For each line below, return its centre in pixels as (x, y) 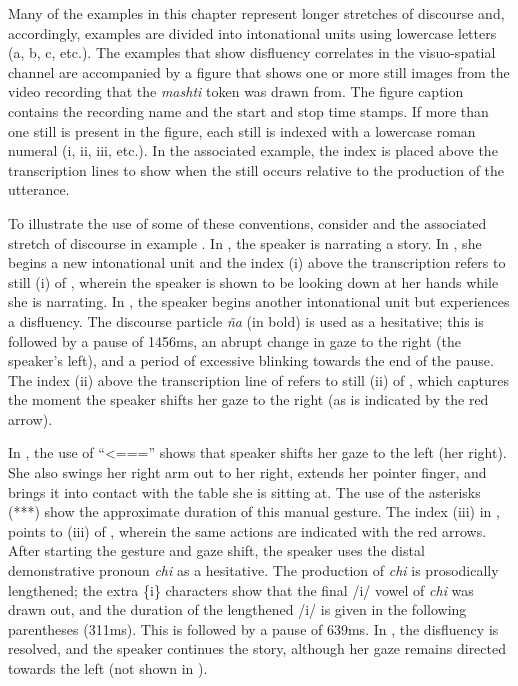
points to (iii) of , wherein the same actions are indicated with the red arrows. (247, 530)
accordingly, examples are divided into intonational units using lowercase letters (252, 32)
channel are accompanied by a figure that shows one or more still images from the (259, 71)
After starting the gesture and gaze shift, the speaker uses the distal (216, 550)
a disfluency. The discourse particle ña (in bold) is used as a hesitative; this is (246, 320)
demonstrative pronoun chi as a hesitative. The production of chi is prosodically (253, 570)
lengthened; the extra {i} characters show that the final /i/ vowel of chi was (241, 589)
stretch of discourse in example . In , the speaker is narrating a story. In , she (245, 242)
